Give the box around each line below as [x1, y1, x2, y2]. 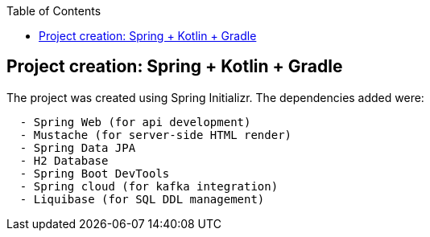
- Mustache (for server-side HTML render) [19, 128, 292, 141]
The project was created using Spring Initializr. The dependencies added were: [6, 90, 424, 104]
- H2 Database [19, 153, 109, 167]
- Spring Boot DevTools [19, 166, 170, 180]
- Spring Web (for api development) [19, 115, 251, 129]
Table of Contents [6, 4, 101, 18]
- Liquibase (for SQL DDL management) [19, 192, 265, 206]
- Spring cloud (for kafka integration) [19, 179, 279, 193]
